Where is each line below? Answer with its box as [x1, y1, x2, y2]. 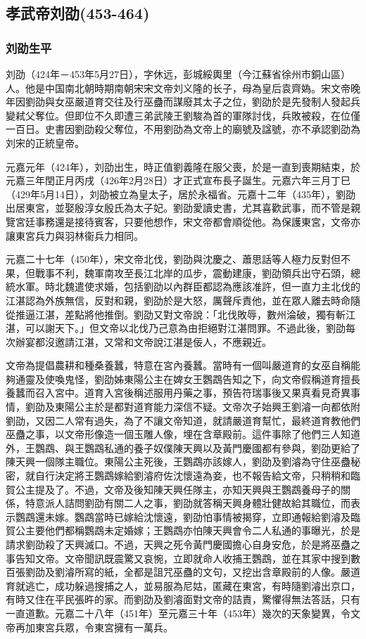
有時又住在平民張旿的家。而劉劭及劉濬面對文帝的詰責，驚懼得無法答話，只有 [6, 592, 360, 607]
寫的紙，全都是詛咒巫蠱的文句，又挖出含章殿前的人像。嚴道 [84, 564, 360, 579]
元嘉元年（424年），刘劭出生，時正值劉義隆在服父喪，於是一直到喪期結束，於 [6, 159, 360, 174]
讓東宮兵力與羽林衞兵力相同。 [6, 228, 144, 243]
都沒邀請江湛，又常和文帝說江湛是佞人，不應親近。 [34, 334, 272, 349]
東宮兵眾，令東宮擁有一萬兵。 [34, 619, 173, 634]
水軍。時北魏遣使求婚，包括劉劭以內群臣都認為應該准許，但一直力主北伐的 [15, 279, 360, 294]
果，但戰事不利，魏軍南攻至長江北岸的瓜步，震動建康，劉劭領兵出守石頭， [6, 265, 351, 280]
